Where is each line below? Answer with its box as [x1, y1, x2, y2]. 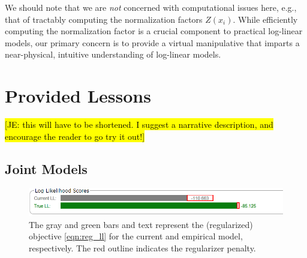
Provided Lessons [5, 83, 151, 108]
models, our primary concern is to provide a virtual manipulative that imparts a [5, 36, 300, 49]
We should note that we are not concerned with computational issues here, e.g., [5, 1, 297, 13]
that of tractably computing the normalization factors [5, 13, 203, 25]
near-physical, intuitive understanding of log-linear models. [5, 48, 221, 61]
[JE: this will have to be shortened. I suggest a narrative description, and [5, 118, 273, 131]
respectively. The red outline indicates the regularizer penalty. [29, 241, 256, 254]
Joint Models [5, 159, 88, 178]
